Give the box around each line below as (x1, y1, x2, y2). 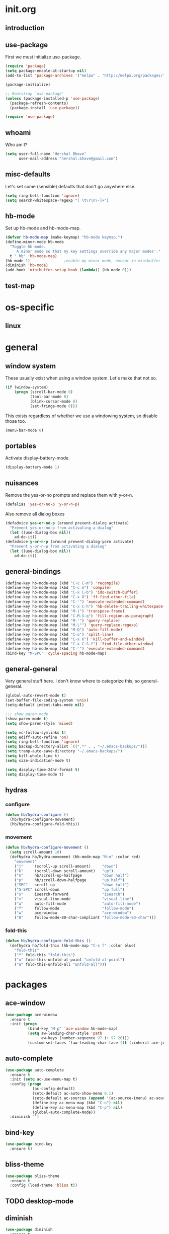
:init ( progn (10, 1022, 37, 1027)
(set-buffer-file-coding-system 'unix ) (5, 698, 89, 703)
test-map (5, 281, 35, 290)
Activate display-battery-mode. (5, 455, 70, 461)
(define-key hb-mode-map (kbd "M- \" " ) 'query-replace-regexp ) (5, 623, 138, 628)
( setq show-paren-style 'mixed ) (5, 721, 73, 726)
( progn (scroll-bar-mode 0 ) (14, 390, 73, 395)
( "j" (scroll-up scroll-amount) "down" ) (14, 864, 118, 869)
